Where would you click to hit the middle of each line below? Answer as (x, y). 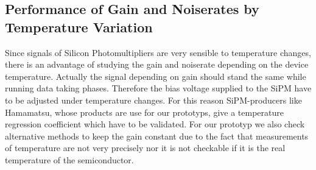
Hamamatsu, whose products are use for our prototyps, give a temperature (144, 112)
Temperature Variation (79, 27)
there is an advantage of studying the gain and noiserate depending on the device (157, 64)
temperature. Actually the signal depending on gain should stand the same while (156, 76)
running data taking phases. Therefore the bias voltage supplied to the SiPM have (158, 88)
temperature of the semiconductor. (69, 159)
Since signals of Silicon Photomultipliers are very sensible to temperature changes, (158, 52)
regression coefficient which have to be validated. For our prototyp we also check (155, 124)
